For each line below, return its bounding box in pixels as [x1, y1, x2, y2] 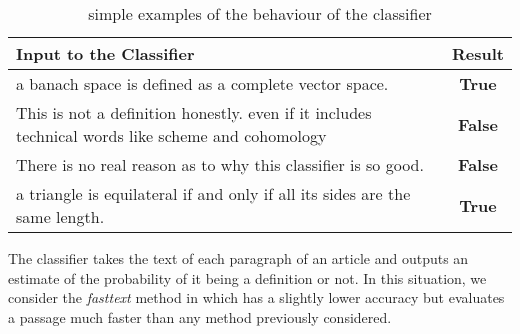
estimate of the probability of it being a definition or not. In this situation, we [8, 267, 487, 288]
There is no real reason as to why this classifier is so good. [16, 153, 424, 176]
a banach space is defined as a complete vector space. [16, 72, 389, 95]
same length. [16, 205, 105, 228]
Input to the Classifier [16, 42, 195, 65]
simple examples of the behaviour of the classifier [88, 2, 432, 25]
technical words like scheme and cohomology [16, 124, 327, 147]
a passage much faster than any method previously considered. [8, 306, 392, 327]
